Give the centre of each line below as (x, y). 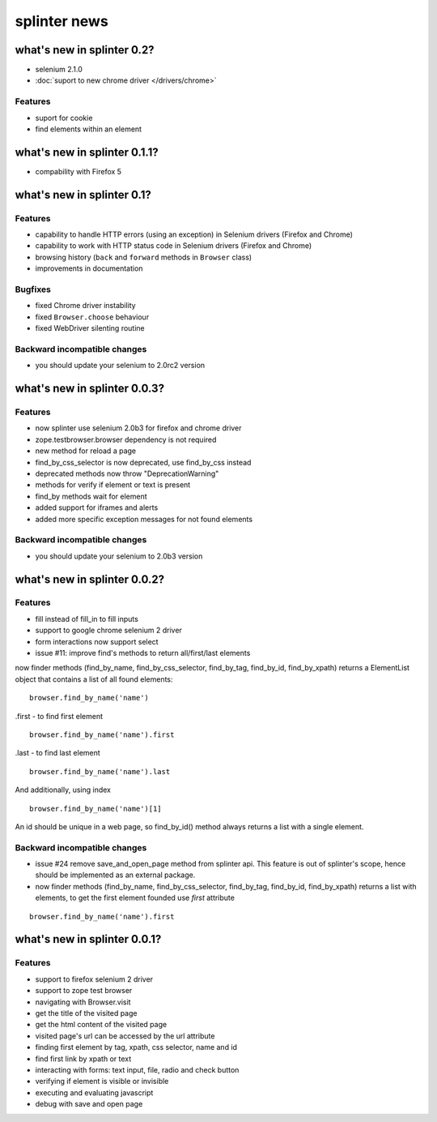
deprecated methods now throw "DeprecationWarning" (127, 473)
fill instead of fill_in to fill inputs (87, 619)
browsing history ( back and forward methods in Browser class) (144, 257)
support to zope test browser (84, 991)
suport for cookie (64, 118)
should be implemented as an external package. (115, 875)
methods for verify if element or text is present (113, 485)
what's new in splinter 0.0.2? (90, 579)
